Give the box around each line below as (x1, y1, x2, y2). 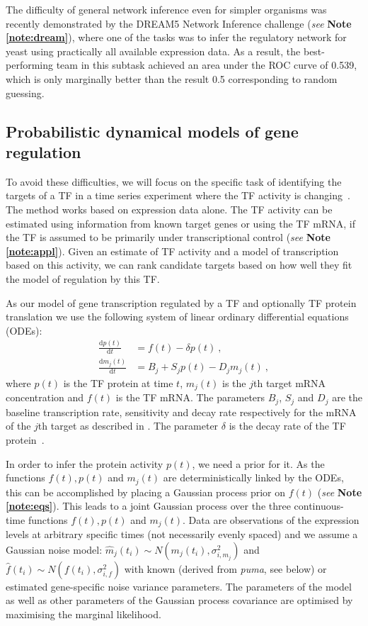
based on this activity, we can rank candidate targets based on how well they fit (6, 257, 352, 272)
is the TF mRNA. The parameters (115, 390, 265, 405)
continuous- (294, 498, 344, 513)
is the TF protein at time (63, 375, 173, 390)
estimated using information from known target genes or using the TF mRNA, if (6, 216, 355, 230)
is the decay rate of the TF (229, 418, 346, 433)
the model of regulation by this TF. (6, 271, 160, 286)
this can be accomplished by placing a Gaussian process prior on (6, 484, 286, 499)
